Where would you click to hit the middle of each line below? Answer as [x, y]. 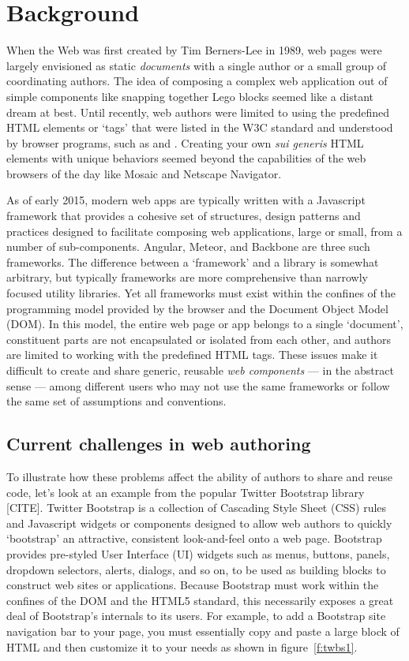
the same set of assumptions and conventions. [116, 401]
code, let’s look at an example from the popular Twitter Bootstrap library [186, 492]
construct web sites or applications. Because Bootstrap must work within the [193, 585]
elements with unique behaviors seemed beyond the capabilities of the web [186, 158]
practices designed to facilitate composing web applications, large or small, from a [204, 231]
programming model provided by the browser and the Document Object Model [197, 308]
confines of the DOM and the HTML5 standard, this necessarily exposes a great [200, 600]
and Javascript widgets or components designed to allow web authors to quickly [199, 523]
